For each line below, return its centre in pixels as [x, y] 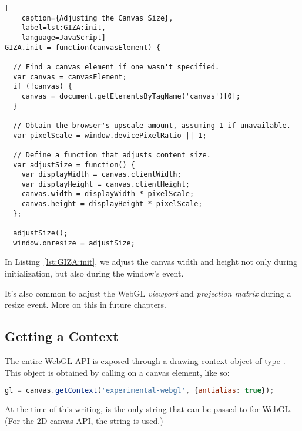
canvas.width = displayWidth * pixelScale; [108, 194]
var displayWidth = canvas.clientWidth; [101, 175]
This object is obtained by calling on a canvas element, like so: [117, 372]
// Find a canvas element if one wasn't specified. [116, 67]
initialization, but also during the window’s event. [94, 273]
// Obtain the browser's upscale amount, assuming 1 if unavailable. [152, 125]
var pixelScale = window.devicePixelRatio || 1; [110, 135]
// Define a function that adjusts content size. [112, 155]
